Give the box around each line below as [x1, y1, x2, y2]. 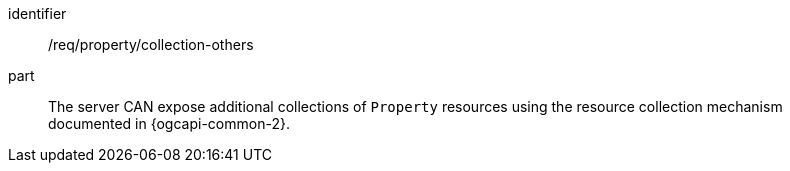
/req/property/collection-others [48, 36, 254, 53]
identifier [8, 5, 67, 22]
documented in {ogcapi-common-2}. [48, 115, 290, 132]
